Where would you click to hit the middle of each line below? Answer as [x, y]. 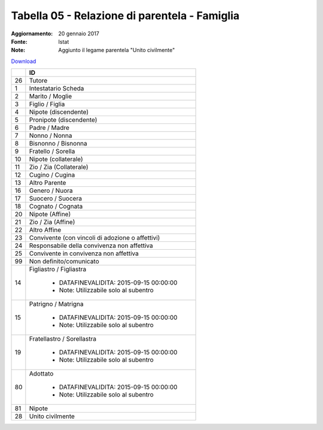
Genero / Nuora [51, 190]
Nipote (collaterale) [56, 159]
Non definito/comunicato [64, 262]
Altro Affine [45, 230]
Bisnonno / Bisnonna [58, 144]
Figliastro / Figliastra [58, 269]
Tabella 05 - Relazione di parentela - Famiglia [125, 16]
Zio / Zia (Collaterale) [59, 167]
